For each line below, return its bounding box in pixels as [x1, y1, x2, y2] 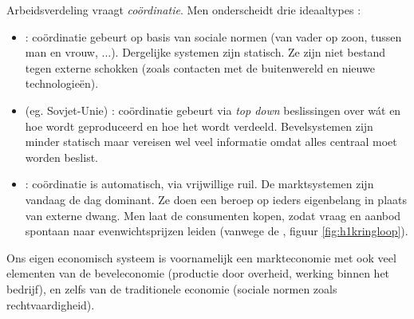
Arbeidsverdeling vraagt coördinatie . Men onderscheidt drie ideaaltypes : [6, 2, 361, 18]
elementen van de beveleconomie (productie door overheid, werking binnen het [6, 265, 390, 282]
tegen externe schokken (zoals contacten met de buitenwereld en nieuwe [25, 59, 375, 76]
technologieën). [25, 75, 99, 92]
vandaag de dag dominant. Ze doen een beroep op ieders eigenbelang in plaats [25, 191, 407, 207]
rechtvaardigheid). [6, 296, 95, 313]
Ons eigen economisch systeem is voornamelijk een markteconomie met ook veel [6, 249, 396, 266]
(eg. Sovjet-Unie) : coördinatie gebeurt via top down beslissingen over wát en [25, 101, 401, 118]
